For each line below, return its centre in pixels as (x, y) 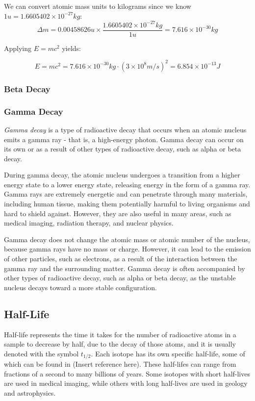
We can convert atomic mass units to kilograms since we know (98, 6)
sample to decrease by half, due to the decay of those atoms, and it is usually (120, 344)
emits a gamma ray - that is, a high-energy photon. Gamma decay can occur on (124, 139)
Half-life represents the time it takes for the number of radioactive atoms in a (120, 334)
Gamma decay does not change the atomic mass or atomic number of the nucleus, (127, 239)
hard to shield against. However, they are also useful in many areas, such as (118, 213)
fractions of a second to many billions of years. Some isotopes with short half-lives (127, 373)
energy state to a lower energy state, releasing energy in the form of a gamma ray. (127, 184)
